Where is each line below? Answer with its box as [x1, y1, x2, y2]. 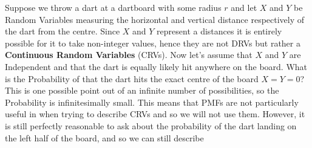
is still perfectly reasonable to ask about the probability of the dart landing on [5, 119, 297, 132]
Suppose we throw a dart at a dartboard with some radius [5, 1, 222, 13]
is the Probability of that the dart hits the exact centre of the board [5, 72, 259, 85]
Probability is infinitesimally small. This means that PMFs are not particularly [5, 95, 299, 108]
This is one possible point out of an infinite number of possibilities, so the [5, 84, 279, 97]
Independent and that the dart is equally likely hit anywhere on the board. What [5, 60, 308, 72]
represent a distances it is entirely [157, 25, 282, 37]
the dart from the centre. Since [5, 25, 120, 37]
